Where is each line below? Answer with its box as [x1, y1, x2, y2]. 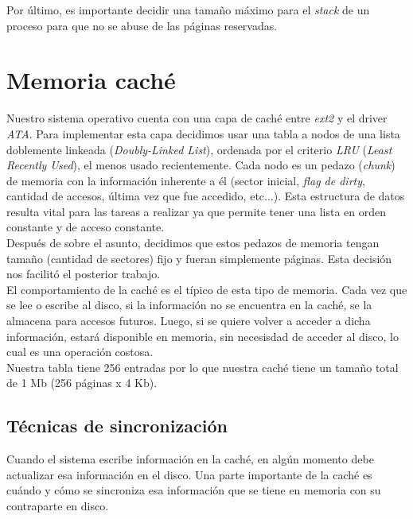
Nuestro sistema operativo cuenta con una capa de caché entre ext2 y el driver [6, 110, 388, 126]
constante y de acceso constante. [6, 219, 165, 235]
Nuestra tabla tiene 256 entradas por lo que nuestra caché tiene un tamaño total [6, 358, 399, 375]
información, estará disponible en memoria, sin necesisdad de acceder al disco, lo [6, 327, 399, 344]
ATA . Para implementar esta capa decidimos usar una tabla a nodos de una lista [6, 125, 400, 141]
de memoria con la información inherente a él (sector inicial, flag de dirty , [6, 172, 365, 188]
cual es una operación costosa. [6, 343, 154, 360]
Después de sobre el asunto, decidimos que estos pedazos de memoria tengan [6, 234, 380, 251]
